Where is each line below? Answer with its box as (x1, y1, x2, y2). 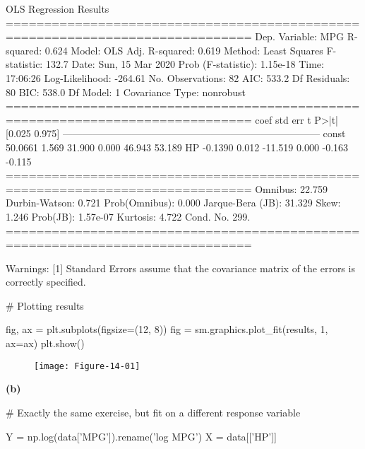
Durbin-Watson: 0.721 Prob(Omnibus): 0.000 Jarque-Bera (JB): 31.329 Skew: (6, 195, 341, 210)
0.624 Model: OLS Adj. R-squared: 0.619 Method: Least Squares (44, 42, 323, 57)
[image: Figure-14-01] (34, 361, 140, 371)
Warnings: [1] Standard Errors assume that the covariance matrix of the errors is (6, 260, 355, 275)
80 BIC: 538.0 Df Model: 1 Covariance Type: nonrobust (6, 84, 246, 99)
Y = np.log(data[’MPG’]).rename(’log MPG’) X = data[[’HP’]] (6, 428, 277, 443)
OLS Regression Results (6, 1, 109, 16)
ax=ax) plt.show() (6, 336, 85, 351)
